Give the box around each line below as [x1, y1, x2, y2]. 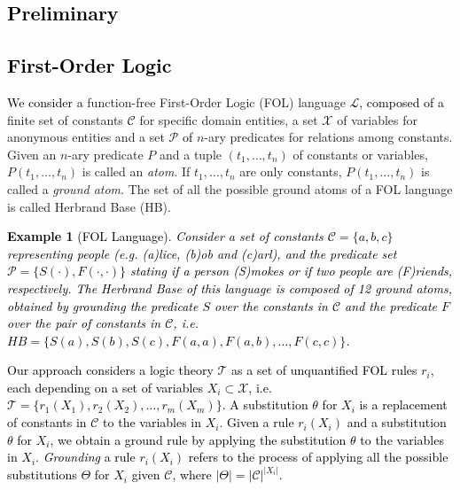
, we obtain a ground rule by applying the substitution [50, 430, 347, 448]
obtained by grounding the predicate [7, 296, 199, 315]
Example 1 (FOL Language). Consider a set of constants [7, 227, 324, 245]
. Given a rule [219, 413, 294, 432]
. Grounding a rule [35, 447, 136, 466]
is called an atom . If [82, 162, 191, 181]
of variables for [337, 110, 417, 128]
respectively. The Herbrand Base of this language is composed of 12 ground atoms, [7, 278, 452, 297]
